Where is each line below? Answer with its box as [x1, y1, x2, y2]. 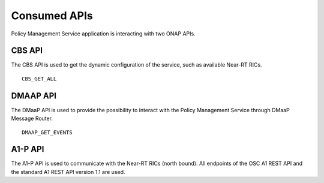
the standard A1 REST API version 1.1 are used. [11, 168, 125, 175]
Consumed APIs [11, 9, 93, 22]
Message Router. [11, 115, 53, 122]
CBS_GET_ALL [22, 75, 57, 82]
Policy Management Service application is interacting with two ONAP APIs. [11, 30, 196, 37]
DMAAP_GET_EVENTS [22, 129, 73, 136]
